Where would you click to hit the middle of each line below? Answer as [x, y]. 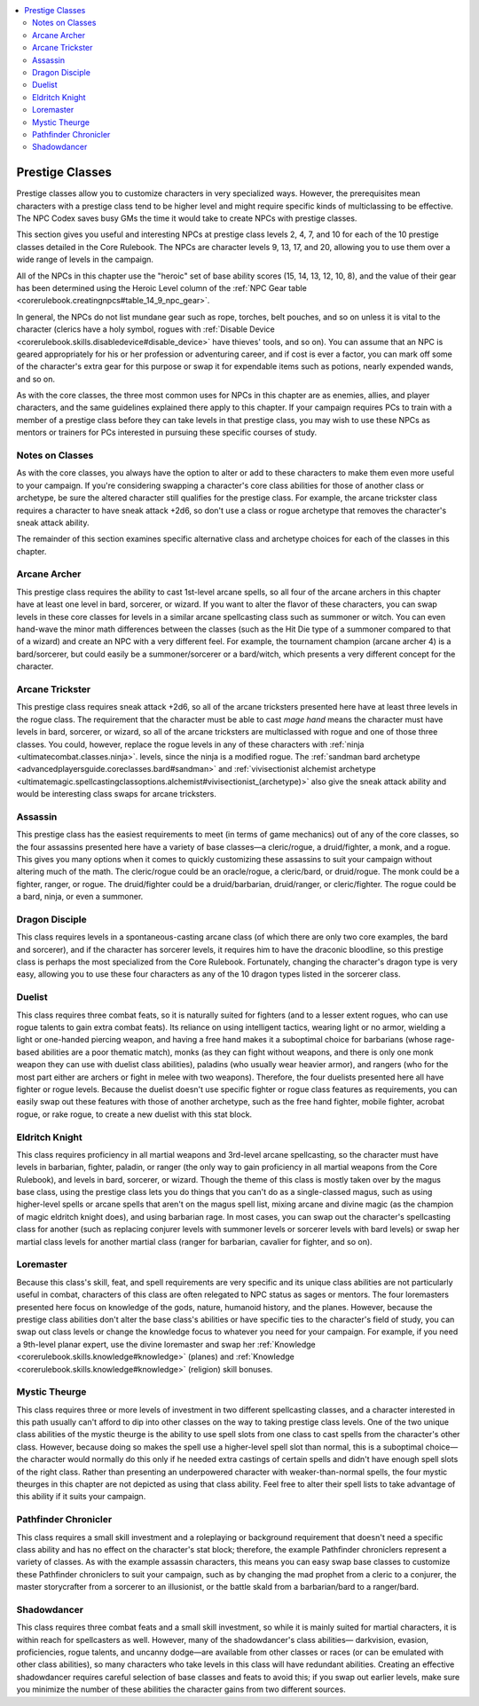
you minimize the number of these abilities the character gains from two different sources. [181, 1689]
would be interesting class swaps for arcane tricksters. [117, 794]
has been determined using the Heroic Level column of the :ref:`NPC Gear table [162, 287]
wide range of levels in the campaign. [85, 259]
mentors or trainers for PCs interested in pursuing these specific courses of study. [167, 432]
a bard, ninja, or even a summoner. [80, 897]
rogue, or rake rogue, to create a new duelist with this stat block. [134, 1114]
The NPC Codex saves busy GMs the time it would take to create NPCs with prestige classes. [187, 218]
